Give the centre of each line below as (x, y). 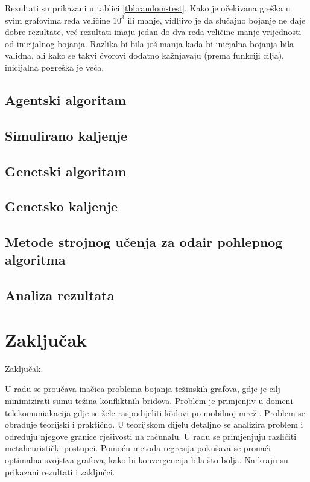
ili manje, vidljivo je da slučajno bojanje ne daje (217, 20)
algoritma (35, 259)
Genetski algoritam (66, 171)
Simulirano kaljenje (66, 135)
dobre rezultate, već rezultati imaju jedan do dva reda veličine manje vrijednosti (153, 32)
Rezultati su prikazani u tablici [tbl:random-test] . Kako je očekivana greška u (148, 8)
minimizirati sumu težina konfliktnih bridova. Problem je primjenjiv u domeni (149, 400)
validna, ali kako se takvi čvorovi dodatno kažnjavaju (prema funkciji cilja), (144, 55)
